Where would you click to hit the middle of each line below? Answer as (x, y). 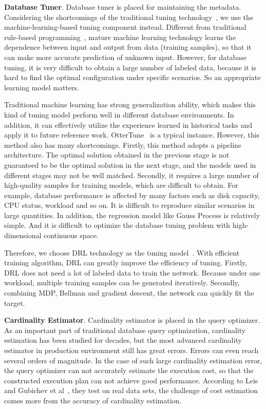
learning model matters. (42, 87)
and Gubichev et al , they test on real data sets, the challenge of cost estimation (131, 390)
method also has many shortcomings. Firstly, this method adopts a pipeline (123, 144)
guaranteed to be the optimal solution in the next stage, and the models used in (130, 164)
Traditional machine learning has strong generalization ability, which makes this (130, 104)
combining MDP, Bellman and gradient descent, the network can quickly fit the (129, 293)
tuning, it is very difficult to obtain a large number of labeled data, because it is (130, 67)
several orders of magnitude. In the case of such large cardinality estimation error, (133, 360)
